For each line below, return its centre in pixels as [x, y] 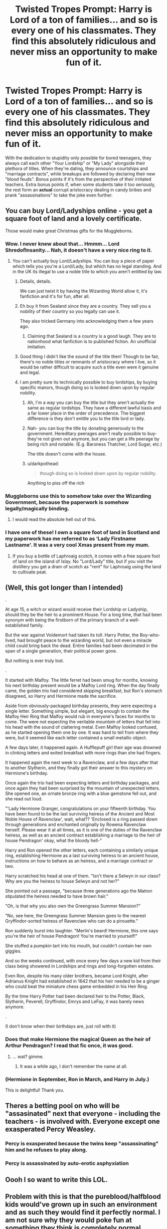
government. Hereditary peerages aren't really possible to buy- [92, 434]
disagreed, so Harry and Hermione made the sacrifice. [61, 696]
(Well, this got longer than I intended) [64, 588]
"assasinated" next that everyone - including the [83, 1114]
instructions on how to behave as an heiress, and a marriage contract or [79, 861]
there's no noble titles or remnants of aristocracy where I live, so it [88, 362]
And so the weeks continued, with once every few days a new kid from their [83, 961]
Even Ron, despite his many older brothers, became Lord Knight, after [77, 976]
